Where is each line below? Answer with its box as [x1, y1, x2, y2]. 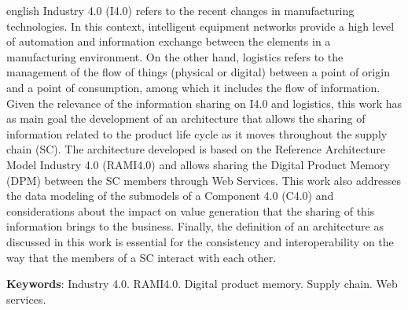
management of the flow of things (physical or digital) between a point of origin [6, 64, 390, 80]
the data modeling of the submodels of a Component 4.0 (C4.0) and [6, 187, 334, 204]
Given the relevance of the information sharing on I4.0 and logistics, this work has [6, 94, 402, 111]
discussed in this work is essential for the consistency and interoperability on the [6, 233, 394, 249]
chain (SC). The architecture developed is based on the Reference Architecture [6, 141, 385, 157]
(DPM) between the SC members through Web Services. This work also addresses [6, 172, 401, 188]
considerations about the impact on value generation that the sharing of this [6, 202, 375, 219]
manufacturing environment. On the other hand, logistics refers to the [6, 48, 344, 65]
